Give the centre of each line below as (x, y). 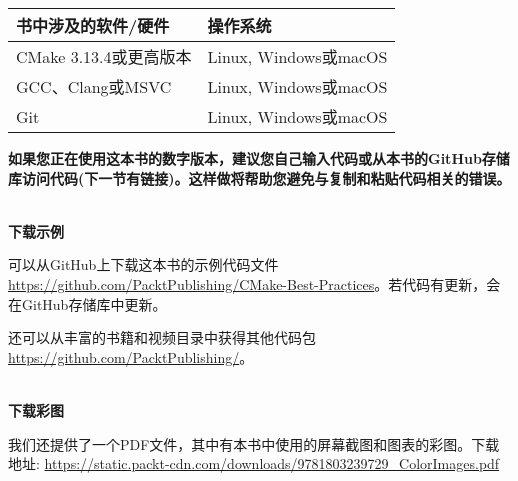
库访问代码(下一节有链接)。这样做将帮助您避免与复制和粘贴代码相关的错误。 (259, 177)
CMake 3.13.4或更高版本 (104, 56)
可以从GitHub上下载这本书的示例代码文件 (143, 264)
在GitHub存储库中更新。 (87, 303)
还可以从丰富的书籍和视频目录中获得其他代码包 (162, 337)
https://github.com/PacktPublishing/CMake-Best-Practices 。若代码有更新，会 (254, 283)
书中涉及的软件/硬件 (93, 25)
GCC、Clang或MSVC (94, 86)
